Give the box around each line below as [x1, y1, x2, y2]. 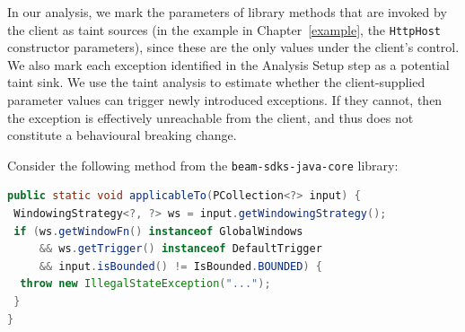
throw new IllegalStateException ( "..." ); [20, 277, 271, 291]
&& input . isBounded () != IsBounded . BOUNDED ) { [39, 259, 322, 273]
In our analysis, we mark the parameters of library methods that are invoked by [7, 3, 447, 21]
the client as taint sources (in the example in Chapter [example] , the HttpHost [7, 20, 442, 39]
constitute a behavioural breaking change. [7, 126, 237, 144]
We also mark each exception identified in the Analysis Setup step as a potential [7, 55, 450, 74]
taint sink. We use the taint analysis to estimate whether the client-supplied [7, 73, 426, 92]
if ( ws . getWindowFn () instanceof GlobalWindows [13, 224, 303, 238]
